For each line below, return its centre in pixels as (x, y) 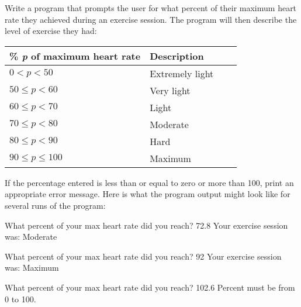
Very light (170, 90)
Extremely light (182, 73)
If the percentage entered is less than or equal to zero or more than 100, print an (149, 182)
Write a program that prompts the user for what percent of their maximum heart (151, 8)
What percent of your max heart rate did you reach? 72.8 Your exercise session (146, 225)
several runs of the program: (55, 205)
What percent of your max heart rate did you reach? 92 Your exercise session (143, 256)
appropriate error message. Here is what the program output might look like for (148, 194)
